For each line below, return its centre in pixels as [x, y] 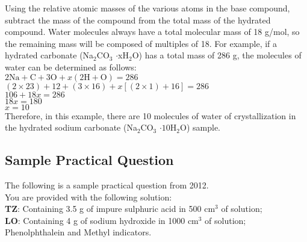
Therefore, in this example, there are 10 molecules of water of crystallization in [150, 115]
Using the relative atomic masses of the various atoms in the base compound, [147, 8]
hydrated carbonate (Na [49, 55]
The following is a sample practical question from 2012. [107, 185]
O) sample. [200, 127]
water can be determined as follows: [71, 67]
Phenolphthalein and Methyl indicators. [78, 232]
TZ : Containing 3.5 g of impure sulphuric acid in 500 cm [110, 209]
